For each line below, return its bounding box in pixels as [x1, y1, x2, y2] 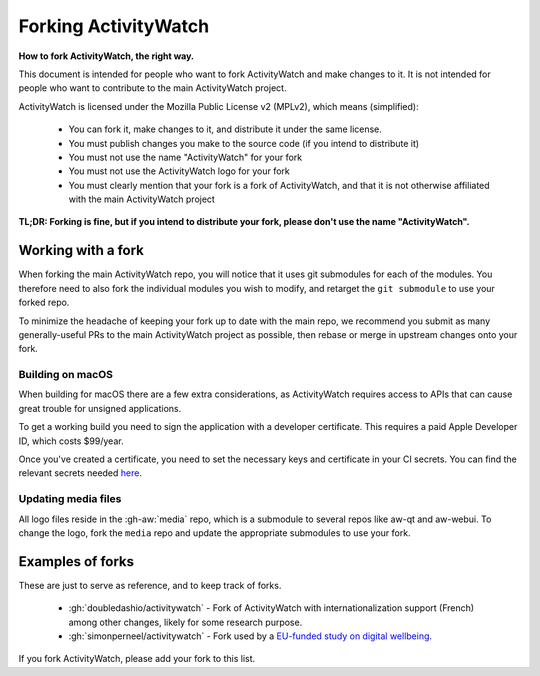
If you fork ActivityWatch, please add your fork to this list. [18, 653, 256, 665]
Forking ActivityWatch [18, 15, 210, 37]
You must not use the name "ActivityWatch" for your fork [68, 151, 303, 163]
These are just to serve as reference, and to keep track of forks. [18, 579, 282, 591]
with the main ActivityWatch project [68, 193, 215, 205]
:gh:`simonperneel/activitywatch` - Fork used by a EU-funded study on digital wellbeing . [68, 630, 433, 642]
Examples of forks [18, 553, 135, 570]
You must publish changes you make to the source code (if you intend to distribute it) [68, 137, 420, 149]
